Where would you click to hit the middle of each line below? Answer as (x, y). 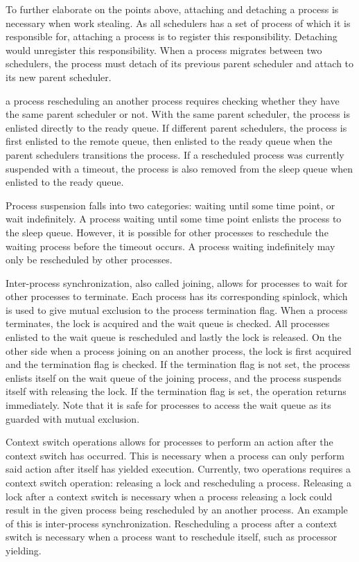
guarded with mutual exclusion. (73, 418)
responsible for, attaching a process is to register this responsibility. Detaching (172, 36)
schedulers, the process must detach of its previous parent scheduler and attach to (180, 63)
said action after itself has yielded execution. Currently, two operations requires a (178, 469)
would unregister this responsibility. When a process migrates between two (164, 50)
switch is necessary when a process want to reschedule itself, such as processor (172, 537)
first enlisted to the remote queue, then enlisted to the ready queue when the (169, 141)
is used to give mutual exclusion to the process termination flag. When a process (177, 309)
